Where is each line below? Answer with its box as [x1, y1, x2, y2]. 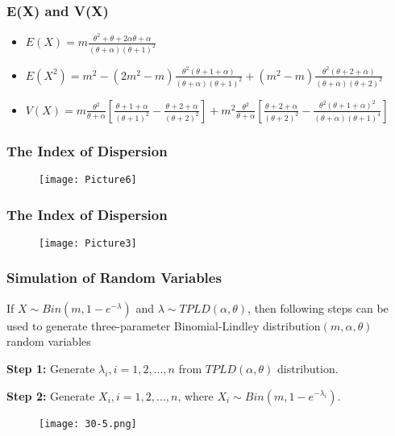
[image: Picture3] [39, 237, 137, 249]
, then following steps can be [247, 299, 389, 316]
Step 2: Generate [6, 387, 95, 404]
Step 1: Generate [6, 359, 95, 376]
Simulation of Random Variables [6, 268, 222, 288]
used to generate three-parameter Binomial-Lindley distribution [6, 317, 321, 334]
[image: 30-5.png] [39, 417, 137, 430]
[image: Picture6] [39, 174, 137, 185]
